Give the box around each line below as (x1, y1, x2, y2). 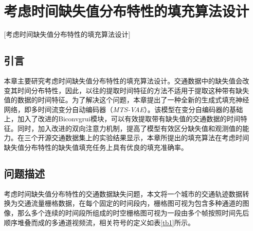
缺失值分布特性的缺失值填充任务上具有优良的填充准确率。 (4, 142, 188, 152)
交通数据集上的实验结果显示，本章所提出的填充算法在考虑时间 (51, 132, 249, 143)
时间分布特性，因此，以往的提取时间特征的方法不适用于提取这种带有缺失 (17, 85, 249, 95)
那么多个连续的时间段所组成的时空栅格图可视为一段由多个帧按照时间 (17, 208, 235, 218)
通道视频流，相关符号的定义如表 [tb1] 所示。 (58, 217, 195, 227)
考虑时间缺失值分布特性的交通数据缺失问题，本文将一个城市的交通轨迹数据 (4, 188, 242, 198)
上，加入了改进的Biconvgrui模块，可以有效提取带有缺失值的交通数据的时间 (4, 114, 240, 124)
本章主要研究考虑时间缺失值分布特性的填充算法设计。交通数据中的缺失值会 (4, 75, 242, 85)
